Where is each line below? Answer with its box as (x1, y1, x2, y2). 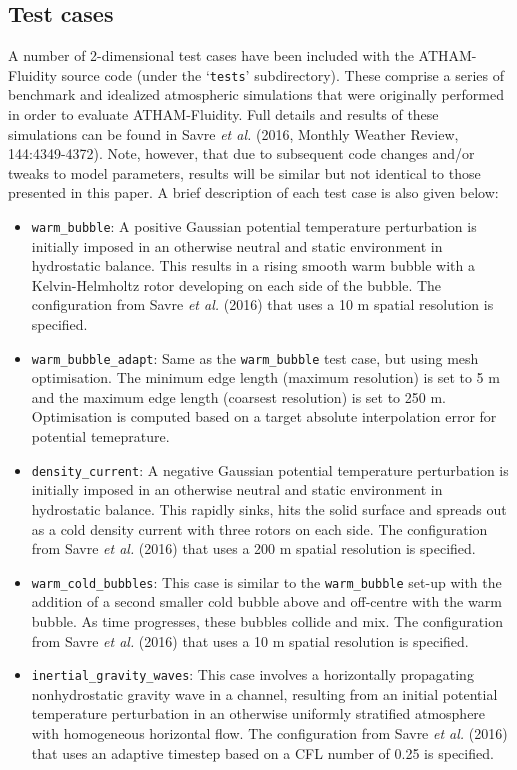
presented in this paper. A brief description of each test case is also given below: (8, 182, 499, 203)
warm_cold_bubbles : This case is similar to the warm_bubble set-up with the (31, 571, 502, 592)
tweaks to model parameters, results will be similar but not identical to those (8, 162, 481, 183)
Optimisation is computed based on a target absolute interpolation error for (31, 406, 497, 427)
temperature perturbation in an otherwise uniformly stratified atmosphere (31, 703, 486, 724)
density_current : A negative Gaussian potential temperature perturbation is (31, 459, 509, 480)
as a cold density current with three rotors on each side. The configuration (31, 518, 488, 539)
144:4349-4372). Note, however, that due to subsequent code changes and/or (8, 143, 475, 164)
